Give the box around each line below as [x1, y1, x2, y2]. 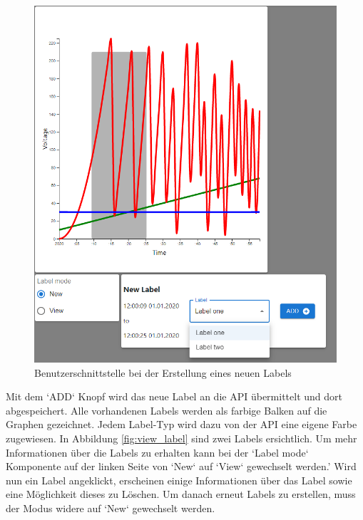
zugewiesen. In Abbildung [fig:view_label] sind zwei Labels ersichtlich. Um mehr [6, 431, 357, 445]
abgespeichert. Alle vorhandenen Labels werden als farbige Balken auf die [6, 402, 327, 417]
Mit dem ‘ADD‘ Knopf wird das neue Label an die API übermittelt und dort [6, 389, 342, 404]
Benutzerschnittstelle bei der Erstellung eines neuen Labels [34, 365, 292, 380]
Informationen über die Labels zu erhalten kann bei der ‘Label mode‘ [6, 444, 309, 459]
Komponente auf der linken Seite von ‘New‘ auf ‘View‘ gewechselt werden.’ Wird [6, 459, 357, 474]
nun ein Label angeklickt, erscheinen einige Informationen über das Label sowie [6, 472, 352, 487]
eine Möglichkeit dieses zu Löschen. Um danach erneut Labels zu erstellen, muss [6, 487, 356, 501]
